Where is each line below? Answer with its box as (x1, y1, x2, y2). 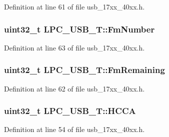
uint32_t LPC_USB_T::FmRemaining (4, 63, 165, 76)
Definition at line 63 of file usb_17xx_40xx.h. (4, 42, 145, 52)
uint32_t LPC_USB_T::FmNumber (4, 22, 155, 35)
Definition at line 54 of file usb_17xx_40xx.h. (4, 124, 145, 134)
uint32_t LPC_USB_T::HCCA (4, 104, 136, 117)
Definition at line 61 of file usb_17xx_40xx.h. (4, 1, 145, 11)
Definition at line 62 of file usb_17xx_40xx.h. (4, 83, 145, 93)
